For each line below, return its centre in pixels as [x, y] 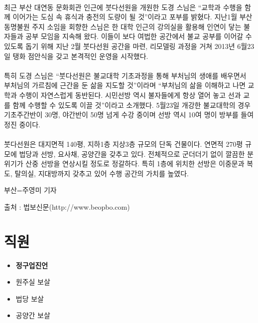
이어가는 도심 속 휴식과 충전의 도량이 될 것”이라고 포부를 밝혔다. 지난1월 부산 [132, 17]
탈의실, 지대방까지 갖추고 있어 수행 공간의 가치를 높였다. [102, 173]
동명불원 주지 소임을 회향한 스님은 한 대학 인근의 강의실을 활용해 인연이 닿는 [123, 26]
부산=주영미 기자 [30, 190]
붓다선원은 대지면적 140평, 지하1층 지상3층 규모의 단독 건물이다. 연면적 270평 [124, 144]
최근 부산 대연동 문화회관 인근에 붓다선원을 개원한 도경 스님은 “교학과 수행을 [123, 7]
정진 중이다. [22, 124]
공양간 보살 [33, 315]
